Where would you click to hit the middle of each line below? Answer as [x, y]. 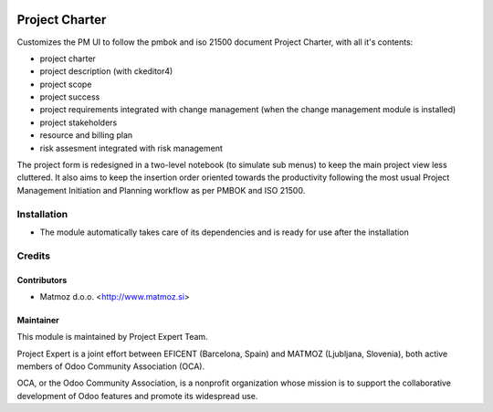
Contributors [42, 280]
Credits [33, 256]
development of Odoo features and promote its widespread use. [137, 396]
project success [70, 97]
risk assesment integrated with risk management [131, 148]
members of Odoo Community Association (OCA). [111, 366]
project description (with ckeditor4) [106, 71]
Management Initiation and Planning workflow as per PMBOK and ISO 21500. [161, 190]
